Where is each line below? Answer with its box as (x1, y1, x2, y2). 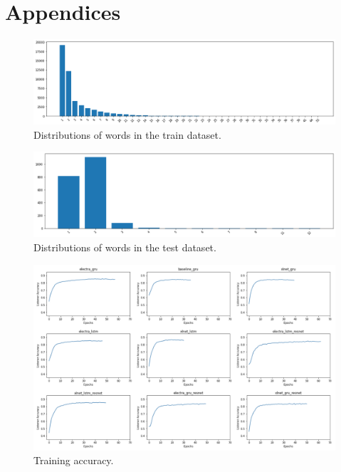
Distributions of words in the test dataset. (33, 240, 216, 255)
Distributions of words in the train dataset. (33, 127, 221, 142)
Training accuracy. (33, 453, 114, 468)
